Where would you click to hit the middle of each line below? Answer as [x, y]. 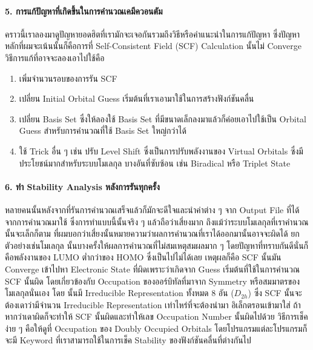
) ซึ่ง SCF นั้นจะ [275, 293]
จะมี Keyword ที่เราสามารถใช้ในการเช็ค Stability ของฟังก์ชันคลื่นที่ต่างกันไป [128, 340]
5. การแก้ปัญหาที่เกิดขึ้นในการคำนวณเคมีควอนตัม [84, 11]
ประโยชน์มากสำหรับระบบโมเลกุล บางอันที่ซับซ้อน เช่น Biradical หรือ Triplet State [155, 163]
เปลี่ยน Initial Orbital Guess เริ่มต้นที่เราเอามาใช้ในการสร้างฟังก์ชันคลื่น [137, 98]
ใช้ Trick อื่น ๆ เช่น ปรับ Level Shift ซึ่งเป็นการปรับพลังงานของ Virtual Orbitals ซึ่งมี [161, 150]
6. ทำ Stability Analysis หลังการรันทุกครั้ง [82, 186]
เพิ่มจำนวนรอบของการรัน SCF [68, 78]
